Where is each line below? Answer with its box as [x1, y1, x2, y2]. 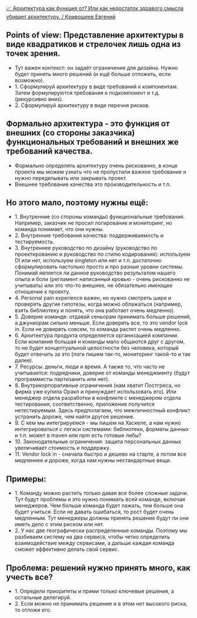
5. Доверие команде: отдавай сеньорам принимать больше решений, [14, 313, 191, 320]
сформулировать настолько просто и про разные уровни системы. [14, 263, 184, 270]
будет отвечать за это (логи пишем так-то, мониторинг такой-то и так [14, 350, 191, 358]
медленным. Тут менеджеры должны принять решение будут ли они [14, 515, 189, 522]
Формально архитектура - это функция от [6, 119, 170, 129]
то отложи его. [14, 606, 52, 613]
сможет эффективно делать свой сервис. [14, 546, 119, 553]
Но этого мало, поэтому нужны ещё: [6, 198, 149, 208]
